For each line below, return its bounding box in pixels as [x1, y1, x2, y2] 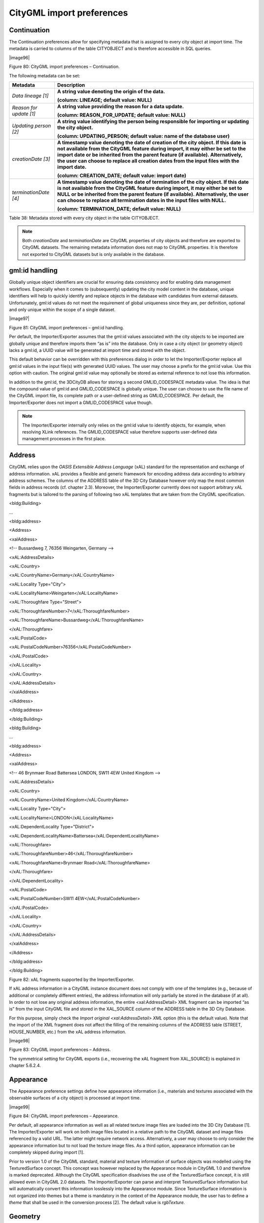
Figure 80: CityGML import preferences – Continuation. [9, 64, 120, 69]
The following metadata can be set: [9, 72, 81, 78]
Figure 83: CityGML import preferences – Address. [9, 1047, 111, 1053]
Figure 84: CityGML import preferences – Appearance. [9, 1113, 119, 1119]
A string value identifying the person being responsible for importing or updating [57, 118, 249, 125]
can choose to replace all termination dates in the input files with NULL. [57, 197, 226, 204]
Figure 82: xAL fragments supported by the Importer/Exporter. [9, 976, 134, 982]
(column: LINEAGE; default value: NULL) [57, 97, 153, 104]
